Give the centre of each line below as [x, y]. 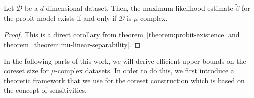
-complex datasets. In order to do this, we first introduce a [145, 71]
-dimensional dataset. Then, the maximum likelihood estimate [138, 8]
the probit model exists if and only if [60, 18]
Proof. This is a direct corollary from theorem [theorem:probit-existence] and [122, 34]
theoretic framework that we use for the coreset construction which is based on [124, 80]
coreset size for [27, 71]
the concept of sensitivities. [45, 90]
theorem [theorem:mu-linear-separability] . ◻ [72, 44]
